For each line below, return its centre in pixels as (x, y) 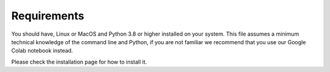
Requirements (48, 16)
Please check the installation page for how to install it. (79, 62)
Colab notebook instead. (42, 51)
